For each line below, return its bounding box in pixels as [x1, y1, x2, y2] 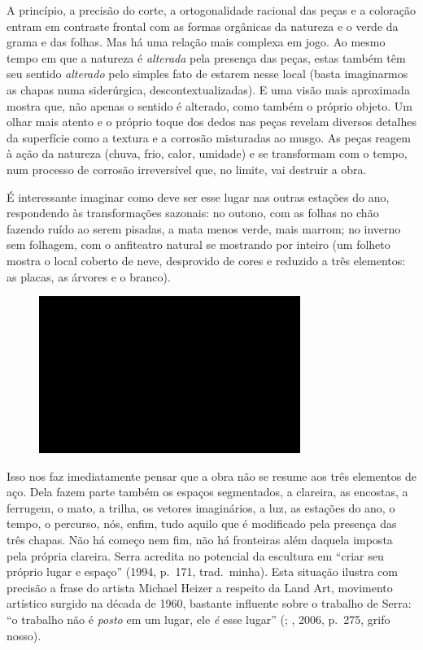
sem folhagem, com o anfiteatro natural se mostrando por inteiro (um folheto [7, 236, 390, 253]
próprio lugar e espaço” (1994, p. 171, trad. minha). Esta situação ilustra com [7, 563, 398, 580]
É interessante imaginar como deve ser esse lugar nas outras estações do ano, [7, 188, 390, 205]
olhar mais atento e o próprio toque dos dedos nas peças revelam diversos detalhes [7, 113, 416, 130]
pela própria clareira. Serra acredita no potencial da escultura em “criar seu [7, 547, 384, 564]
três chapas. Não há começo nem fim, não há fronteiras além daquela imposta [7, 531, 393, 548]
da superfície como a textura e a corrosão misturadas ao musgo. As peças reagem [7, 129, 411, 146]
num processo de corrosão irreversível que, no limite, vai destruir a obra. [7, 160, 367, 177]
